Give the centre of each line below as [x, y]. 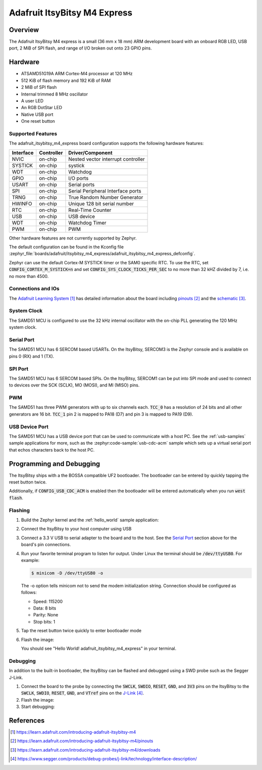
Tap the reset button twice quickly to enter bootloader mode [81, 631]
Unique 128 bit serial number [101, 204]
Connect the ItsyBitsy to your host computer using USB [76, 529]
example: [30, 560]
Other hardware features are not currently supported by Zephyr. [73, 238]
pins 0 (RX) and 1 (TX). [32, 356]
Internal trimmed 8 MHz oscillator [55, 94]
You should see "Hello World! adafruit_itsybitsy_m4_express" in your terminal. [99, 649]
